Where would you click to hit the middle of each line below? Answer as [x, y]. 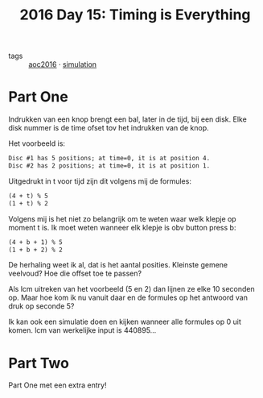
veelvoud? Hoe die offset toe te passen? [75, 274]
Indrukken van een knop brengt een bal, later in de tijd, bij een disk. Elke [127, 119]
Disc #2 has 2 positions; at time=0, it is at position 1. [109, 166]
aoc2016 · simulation [63, 64]
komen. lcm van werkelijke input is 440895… [82, 330]
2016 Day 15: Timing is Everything [135, 15]
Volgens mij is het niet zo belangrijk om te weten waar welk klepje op [122, 218]
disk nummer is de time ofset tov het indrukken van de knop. [109, 128]
